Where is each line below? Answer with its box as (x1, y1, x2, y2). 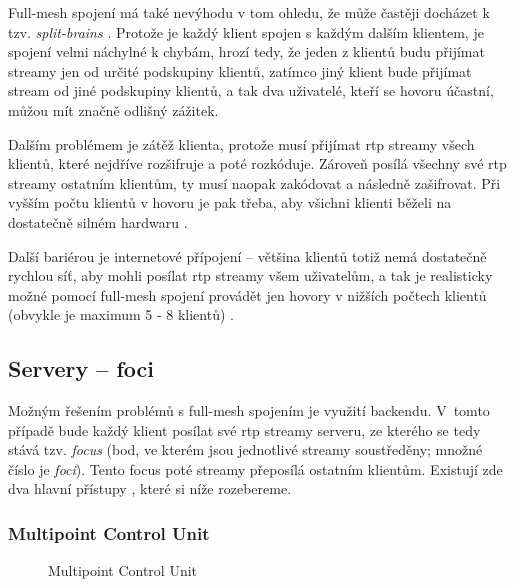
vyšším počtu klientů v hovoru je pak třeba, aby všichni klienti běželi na (8, 192, 452, 213)
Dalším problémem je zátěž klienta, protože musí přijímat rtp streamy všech (8, 133, 475, 154)
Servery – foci (8, 353, 154, 384)
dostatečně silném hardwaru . (8, 211, 188, 232)
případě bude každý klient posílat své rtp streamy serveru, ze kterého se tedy (8, 419, 481, 440)
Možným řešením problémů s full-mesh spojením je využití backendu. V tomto (8, 400, 490, 421)
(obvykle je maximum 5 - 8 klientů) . (8, 304, 234, 325)
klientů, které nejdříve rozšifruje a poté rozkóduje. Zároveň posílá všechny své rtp (8, 153, 507, 174)
